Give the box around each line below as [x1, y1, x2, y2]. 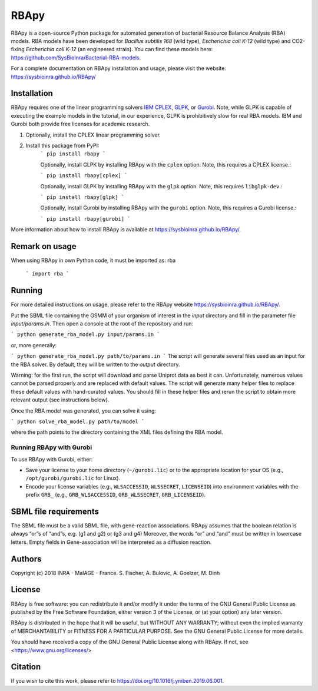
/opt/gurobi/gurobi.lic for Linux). [25, 474, 121, 482]
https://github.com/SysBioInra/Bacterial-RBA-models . [11, 54, 141, 61]
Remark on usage [11, 241, 77, 251]
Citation [11, 662, 41, 672]
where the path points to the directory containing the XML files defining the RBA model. [11, 428, 223, 436]
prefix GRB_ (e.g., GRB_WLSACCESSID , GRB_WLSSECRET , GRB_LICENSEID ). [25, 491, 206, 499]
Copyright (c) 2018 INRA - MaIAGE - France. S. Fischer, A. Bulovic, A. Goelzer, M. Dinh [11, 569, 220, 576]
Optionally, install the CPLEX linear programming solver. [25, 131, 161, 138]
